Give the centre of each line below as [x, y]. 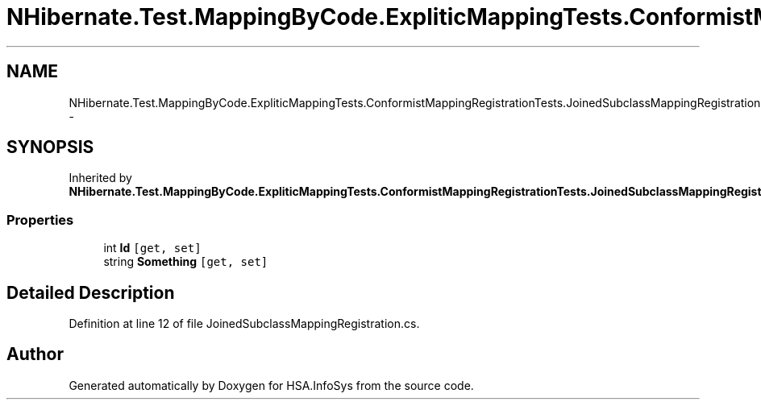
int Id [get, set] [152, 248]
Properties [40, 220]
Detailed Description [91, 292]
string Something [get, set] [186, 262]
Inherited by [100, 178]
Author [35, 354]
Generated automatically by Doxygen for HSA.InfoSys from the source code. [271, 385]
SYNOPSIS [50, 147]
